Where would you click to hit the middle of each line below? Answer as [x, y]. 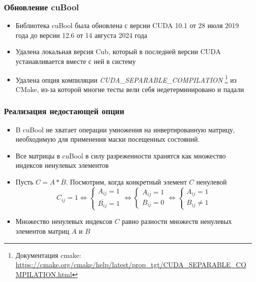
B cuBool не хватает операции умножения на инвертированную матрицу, [125, 129]
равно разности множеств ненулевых [177, 221]
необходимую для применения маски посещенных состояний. [108, 139]
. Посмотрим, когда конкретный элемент [126, 182]
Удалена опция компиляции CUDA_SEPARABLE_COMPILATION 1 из [126, 79]
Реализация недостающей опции [64, 111]
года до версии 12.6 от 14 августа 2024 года [81, 35]
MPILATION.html [44, 274]
